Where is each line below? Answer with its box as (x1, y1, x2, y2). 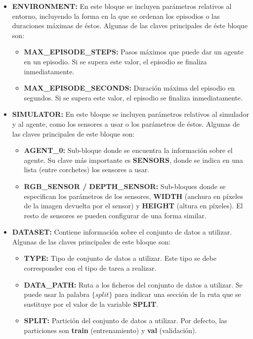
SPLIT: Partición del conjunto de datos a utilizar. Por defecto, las (24, 315, 227, 326)
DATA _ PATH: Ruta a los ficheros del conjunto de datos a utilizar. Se (24, 279, 243, 290)
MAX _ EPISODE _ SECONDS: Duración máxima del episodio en (24, 83, 235, 93)
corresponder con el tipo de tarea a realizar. (24, 263, 157, 273)
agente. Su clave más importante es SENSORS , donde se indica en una (24, 154, 243, 165)
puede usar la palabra (24, 289, 89, 299)
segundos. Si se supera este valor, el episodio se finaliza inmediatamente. (24, 92, 243, 102)
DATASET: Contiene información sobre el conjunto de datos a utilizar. (12, 227, 232, 237)
